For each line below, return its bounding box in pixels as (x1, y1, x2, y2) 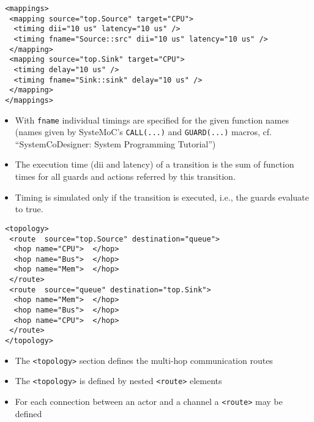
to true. (15, 202, 43, 215)
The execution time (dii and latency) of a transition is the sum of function (15, 158, 294, 171)
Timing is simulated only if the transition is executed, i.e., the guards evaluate (15, 190, 309, 203)
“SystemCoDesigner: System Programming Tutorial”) (15, 137, 216, 150)
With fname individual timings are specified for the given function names (15, 113, 290, 126)
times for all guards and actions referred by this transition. (15, 170, 236, 183)
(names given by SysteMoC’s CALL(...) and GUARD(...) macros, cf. (15, 125, 272, 138)
